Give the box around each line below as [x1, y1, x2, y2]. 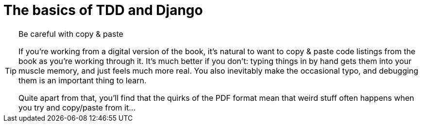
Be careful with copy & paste [18, 29, 123, 39]
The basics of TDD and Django [3, 2, 203, 18]
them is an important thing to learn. [18, 75, 147, 85]
